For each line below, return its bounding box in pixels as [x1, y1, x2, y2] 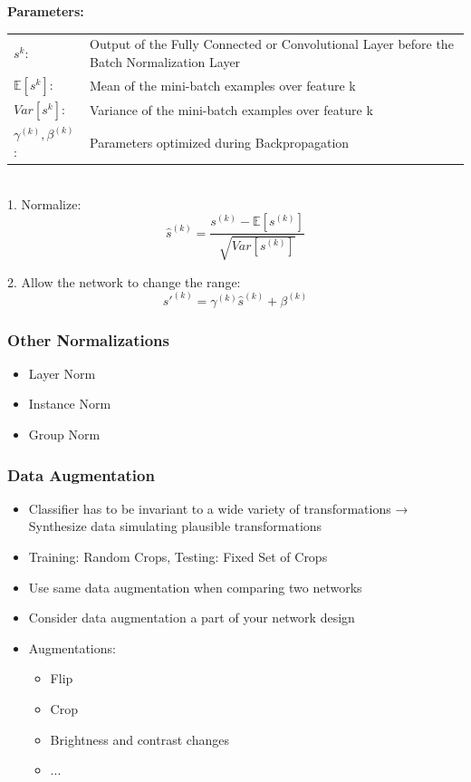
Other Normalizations [7, 328, 170, 351]
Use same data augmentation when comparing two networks [28, 577, 362, 596]
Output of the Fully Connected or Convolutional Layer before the [89, 34, 454, 53]
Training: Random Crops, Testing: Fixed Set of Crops [28, 547, 328, 566]
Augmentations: [28, 638, 116, 657]
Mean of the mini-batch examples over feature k [89, 75, 356, 94]
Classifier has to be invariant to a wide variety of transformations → [28, 498, 409, 517]
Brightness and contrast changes [50, 729, 229, 748]
